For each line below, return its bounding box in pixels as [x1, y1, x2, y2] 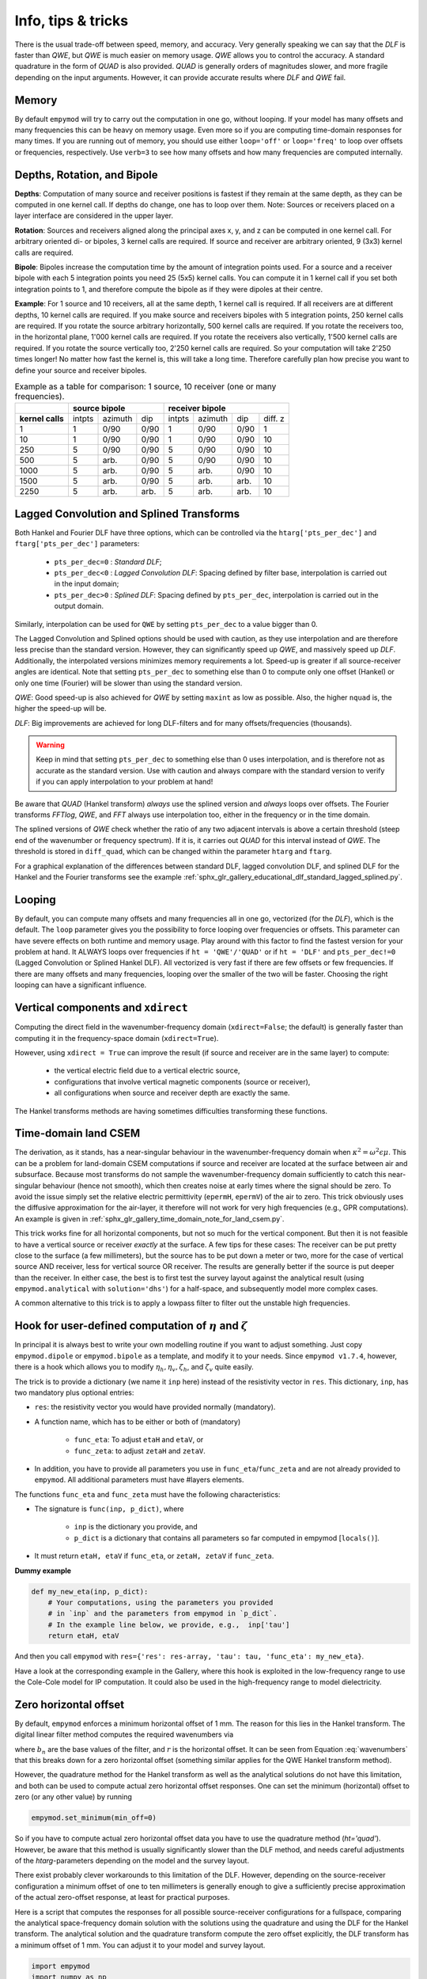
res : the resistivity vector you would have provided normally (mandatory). [34, 1402, 276, 1412]
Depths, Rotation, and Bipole [14, 168, 158, 181]
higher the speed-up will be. [14, 704, 107, 713]
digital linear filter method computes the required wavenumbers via [14, 1730, 234, 1739]
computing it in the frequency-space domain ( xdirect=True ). [14, 1033, 219, 1043]
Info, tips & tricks [14, 12, 129, 29]
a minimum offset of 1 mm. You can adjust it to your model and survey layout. [14, 1940, 266, 1950]
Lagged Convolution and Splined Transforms [14, 507, 240, 520]
